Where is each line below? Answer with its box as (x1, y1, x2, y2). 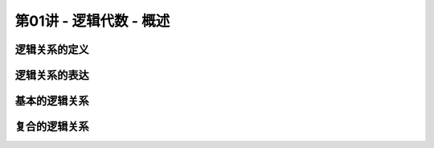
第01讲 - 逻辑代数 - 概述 (14, 12, 170, 30)
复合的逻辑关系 (14, 120, 89, 134)
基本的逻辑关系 (14, 94, 89, 108)
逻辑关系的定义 (14, 43, 89, 56)
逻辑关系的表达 (14, 68, 89, 82)
